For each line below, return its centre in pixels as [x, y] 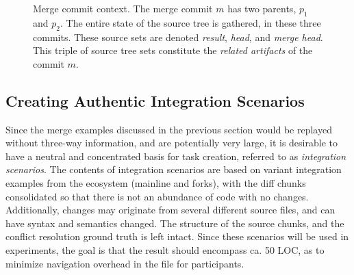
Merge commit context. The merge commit [123, 8]
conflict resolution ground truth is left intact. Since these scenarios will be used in [177, 236]
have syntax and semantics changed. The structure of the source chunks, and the [175, 223]
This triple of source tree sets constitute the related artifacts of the [173, 50]
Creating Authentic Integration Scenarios [155, 100]
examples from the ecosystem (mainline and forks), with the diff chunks [156, 182]
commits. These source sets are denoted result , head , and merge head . [178, 37]
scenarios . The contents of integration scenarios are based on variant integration [174, 169]
